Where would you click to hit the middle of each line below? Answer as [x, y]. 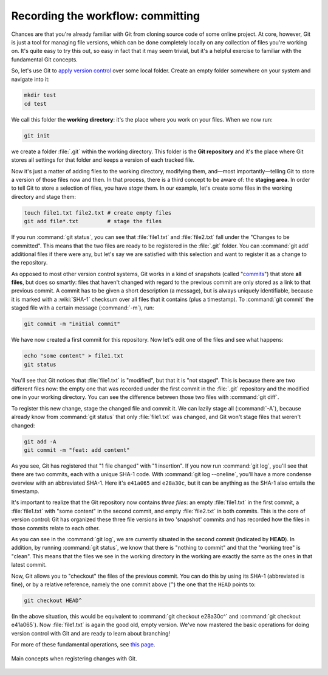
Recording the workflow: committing [106, 16]
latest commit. [29, 565]
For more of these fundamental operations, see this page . [83, 645]
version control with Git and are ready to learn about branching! [91, 633]
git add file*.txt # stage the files [93, 221]
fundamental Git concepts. [45, 59]
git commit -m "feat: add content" [77, 450]
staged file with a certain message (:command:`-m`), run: [83, 308]
